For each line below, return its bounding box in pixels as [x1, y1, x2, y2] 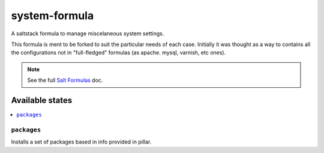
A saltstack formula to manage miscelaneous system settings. [11, 30, 164, 37]
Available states [11, 95, 73, 105]
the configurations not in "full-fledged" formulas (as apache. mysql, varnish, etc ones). [11, 49, 226, 56]
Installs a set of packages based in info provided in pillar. [11, 138, 152, 146]
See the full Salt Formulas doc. [27, 76, 103, 84]
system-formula [11, 9, 94, 22]
